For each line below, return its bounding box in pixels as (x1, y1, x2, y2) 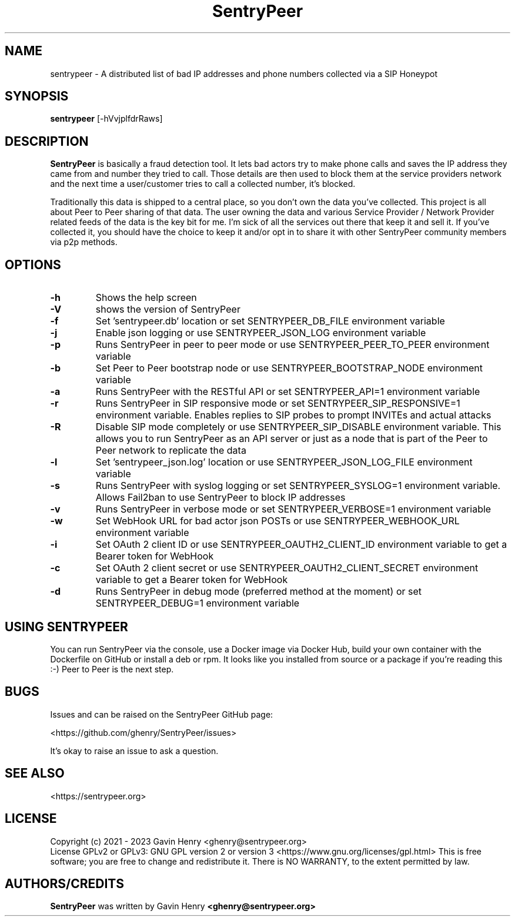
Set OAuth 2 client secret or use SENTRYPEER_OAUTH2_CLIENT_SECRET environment (95, 562, 479, 574)
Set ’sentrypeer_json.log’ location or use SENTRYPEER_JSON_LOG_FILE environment (95, 456, 473, 468)
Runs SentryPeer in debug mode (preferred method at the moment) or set (95, 585, 422, 598)
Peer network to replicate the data (95, 444, 246, 457)
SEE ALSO (5, 766, 65, 781)
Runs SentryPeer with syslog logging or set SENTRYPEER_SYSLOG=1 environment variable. (95, 480, 501, 492)
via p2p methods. (50, 237, 118, 247)
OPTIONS (5, 257, 61, 272)
